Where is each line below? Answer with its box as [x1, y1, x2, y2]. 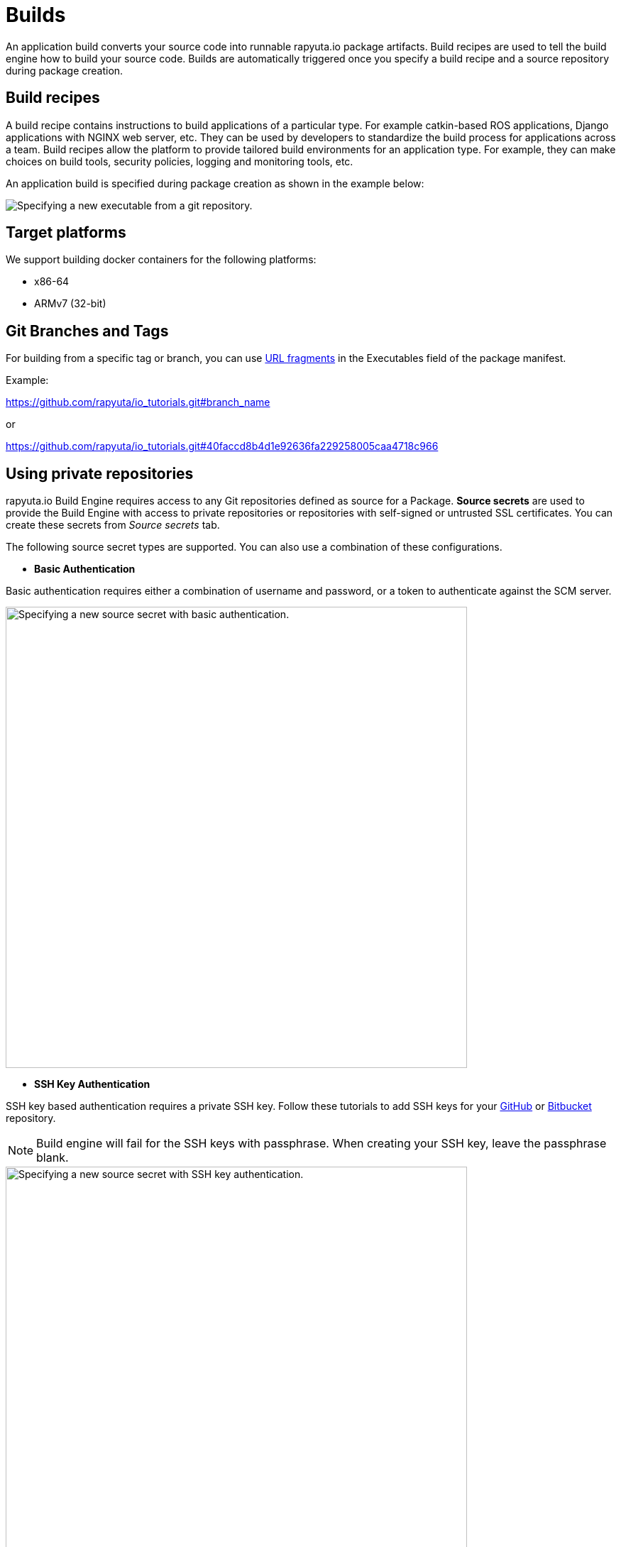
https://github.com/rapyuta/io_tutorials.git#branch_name [6, 396, 270, 409]
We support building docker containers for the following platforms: [6, 253, 317, 266]
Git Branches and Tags [6, 321, 169, 340]
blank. [36, 1150, 69, 1165]
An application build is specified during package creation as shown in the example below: [6, 177, 424, 189]
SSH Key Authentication [34, 1078, 150, 1091]
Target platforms [6, 224, 126, 242]
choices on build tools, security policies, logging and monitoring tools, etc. [6, 155, 353, 167]
